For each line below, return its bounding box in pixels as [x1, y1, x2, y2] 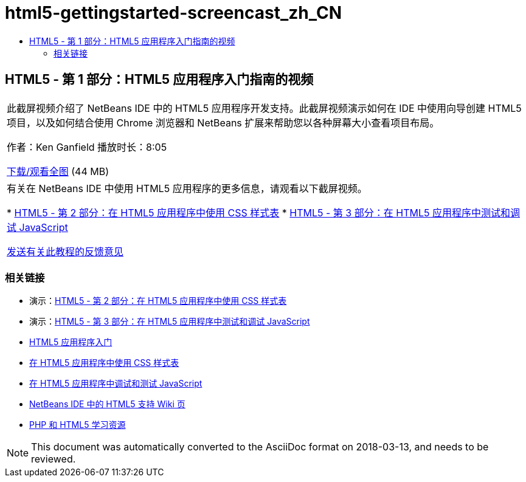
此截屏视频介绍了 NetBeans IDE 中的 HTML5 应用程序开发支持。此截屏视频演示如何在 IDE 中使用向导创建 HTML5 [7, 102, 522, 114]
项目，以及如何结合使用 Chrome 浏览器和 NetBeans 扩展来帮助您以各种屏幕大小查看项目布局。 [7, 116, 440, 129]
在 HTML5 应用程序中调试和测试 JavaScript [29, 378, 202, 389]
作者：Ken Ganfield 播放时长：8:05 [7, 140, 167, 153]
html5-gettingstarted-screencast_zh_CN [5, 2, 342, 23]
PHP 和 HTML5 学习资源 [29, 419, 126, 430]
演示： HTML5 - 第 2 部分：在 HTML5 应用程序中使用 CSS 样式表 [29, 295, 287, 306]
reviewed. [31, 453, 76, 466]
